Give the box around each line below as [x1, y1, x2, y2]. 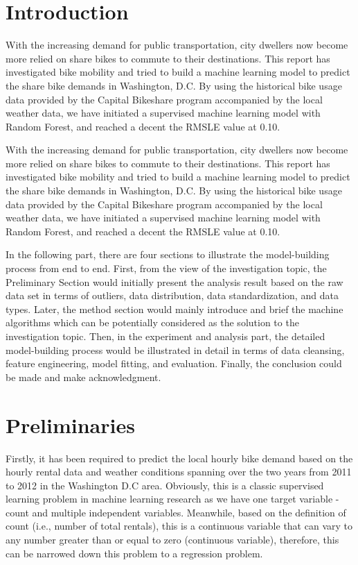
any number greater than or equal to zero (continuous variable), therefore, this [6, 532, 339, 547]
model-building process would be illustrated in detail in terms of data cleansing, [6, 342, 345, 357]
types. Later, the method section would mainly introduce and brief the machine [6, 301, 343, 316]
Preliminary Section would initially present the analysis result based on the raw [6, 274, 343, 289]
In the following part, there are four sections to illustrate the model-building [6, 247, 330, 262]
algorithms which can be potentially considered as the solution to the [6, 315, 299, 330]
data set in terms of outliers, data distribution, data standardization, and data [6, 288, 339, 303]
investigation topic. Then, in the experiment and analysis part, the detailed [6, 329, 325, 343]
